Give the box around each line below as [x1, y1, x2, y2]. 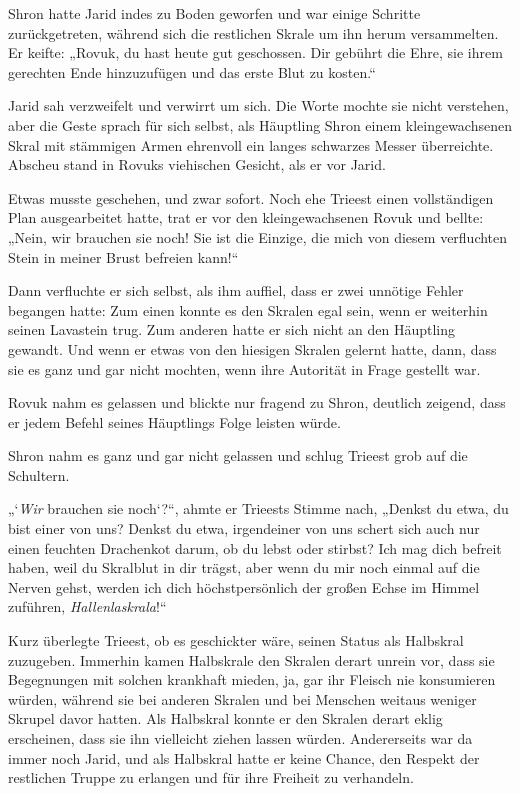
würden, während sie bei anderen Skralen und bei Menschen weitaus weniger [8, 688, 477, 709]
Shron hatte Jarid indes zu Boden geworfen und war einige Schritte [8, 3, 421, 23]
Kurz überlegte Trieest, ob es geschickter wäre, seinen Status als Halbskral [8, 630, 464, 651]
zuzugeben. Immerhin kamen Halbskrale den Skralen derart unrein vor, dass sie [8, 649, 495, 670]
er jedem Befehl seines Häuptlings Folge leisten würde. [8, 411, 341, 432]
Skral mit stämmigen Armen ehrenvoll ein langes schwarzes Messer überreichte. [8, 134, 494, 155]
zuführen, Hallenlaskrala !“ [8, 596, 167, 617]
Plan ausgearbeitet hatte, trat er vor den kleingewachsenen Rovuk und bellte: [8, 207, 484, 228]
